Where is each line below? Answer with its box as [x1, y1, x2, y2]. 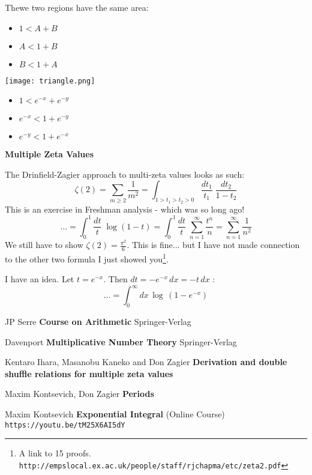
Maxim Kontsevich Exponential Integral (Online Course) [5, 408, 225, 420]
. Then [103, 273, 128, 285]
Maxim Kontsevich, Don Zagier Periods [5, 387, 154, 400]
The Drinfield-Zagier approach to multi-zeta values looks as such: [5, 168, 245, 180]
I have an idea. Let [5, 273, 74, 285]
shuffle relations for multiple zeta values [5, 367, 173, 380]
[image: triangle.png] [5, 76, 95, 85]
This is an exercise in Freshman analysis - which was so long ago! [5, 202, 245, 215]
